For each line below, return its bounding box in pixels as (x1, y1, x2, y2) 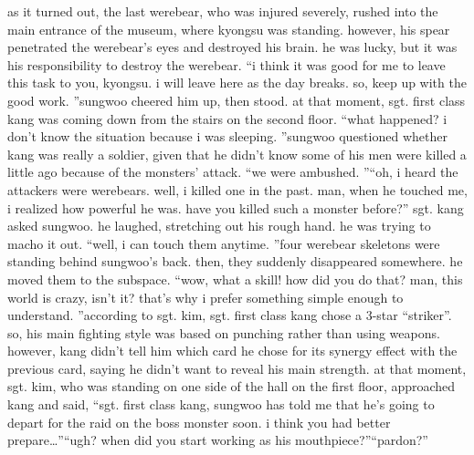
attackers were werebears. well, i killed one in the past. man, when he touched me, (7, 180, 468, 199)
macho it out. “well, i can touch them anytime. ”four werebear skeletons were (7, 233, 440, 253)
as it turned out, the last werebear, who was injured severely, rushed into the (7, 2, 438, 20)
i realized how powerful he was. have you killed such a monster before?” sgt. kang (7, 198, 464, 217)
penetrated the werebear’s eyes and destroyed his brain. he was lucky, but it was (7, 37, 458, 57)
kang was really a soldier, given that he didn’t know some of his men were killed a (7, 144, 467, 163)
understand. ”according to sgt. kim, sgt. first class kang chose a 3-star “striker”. (7, 305, 452, 325)
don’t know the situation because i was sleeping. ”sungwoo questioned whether (7, 127, 448, 146)
